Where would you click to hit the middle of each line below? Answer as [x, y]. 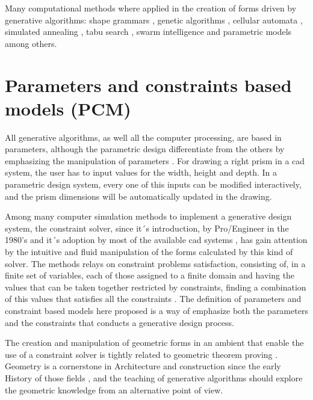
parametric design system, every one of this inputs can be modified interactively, [153, 184]
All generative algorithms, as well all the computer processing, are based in [143, 137]
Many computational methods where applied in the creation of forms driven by [151, 8]
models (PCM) [68, 108]
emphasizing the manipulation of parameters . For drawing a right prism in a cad [155, 160]
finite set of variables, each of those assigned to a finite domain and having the [150, 275]
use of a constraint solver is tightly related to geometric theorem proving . [141, 354]
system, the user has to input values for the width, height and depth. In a [141, 172]
